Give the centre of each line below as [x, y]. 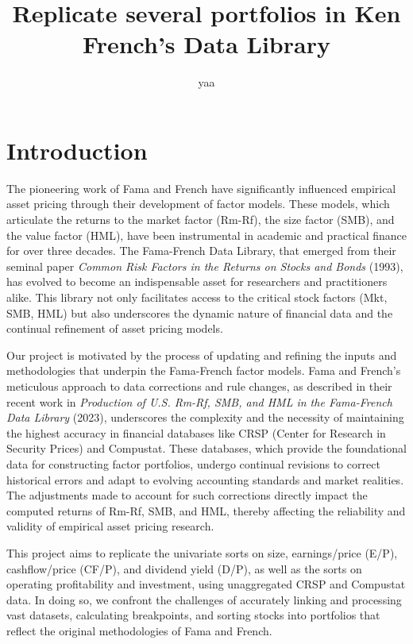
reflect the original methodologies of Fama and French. [139, 630]
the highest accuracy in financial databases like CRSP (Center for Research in [196, 432]
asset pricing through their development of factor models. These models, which [198, 204]
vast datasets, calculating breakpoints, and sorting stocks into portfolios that [193, 615]
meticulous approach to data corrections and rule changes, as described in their [199, 386]
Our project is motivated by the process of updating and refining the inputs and [202, 355]
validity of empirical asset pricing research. [110, 526]
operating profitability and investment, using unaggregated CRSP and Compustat [206, 584]
